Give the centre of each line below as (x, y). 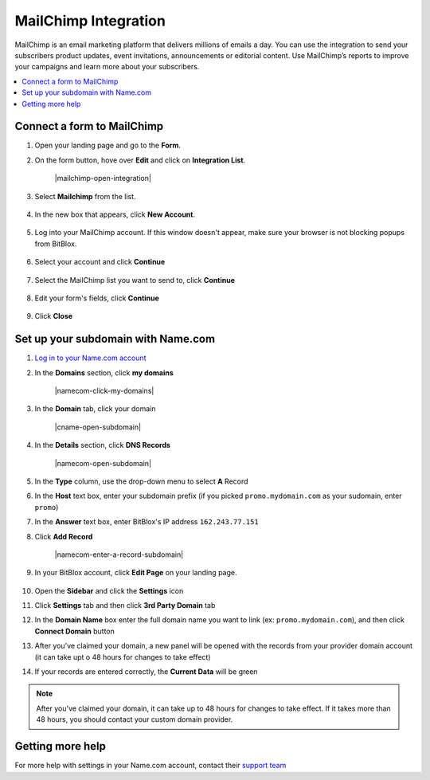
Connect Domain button (74, 631)
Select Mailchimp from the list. (85, 196)
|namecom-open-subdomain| (103, 463)
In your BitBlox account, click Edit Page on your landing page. (136, 573)
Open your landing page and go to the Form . (107, 145)
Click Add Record (64, 536)
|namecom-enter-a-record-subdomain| (119, 555)
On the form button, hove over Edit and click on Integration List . (140, 160)
